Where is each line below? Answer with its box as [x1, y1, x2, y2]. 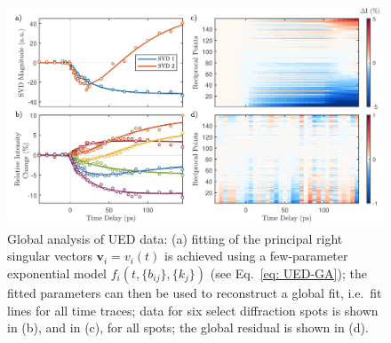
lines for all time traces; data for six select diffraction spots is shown [7, 300, 379, 319]
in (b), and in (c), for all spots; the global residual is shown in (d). [7, 318, 369, 337]
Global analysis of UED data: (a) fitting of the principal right [7, 229, 343, 247]
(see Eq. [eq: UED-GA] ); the [210, 263, 367, 282]
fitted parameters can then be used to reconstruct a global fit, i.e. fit [7, 283, 382, 301]
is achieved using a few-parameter [164, 246, 348, 265]
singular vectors [7, 246, 92, 265]
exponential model [7, 263, 108, 282]
